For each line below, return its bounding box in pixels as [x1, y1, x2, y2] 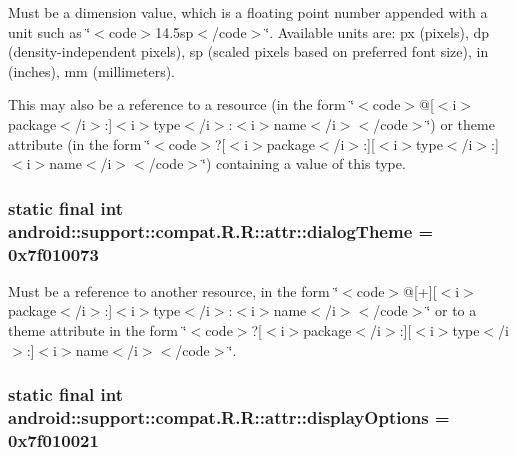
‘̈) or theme [426, 113, 495, 134]
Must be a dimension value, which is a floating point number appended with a [8, 2, 488, 22]
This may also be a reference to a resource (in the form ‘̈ [8, 94, 355, 115]
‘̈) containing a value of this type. [202, 153, 406, 174]
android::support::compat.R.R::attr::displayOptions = [8, 405, 450, 430]
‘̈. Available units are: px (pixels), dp [265, 21, 490, 42]
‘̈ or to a [426, 300, 477, 321]
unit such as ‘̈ [8, 21, 91, 42]
